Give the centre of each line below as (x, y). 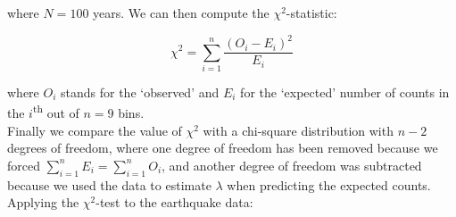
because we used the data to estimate (109, 184)
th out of (56, 112)
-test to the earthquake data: (174, 202)
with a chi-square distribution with (298, 130)
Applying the (43, 202)
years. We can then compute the (181, 13)
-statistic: (311, 13)
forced (24, 165)
